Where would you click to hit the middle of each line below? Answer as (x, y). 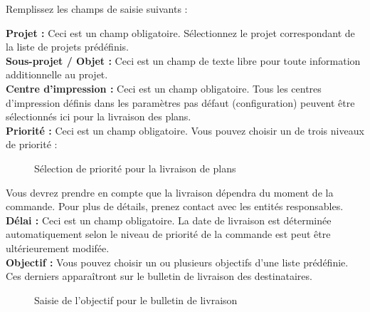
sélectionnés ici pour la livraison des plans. (99, 116)
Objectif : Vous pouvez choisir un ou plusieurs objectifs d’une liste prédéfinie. (177, 262)
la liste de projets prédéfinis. (67, 47)
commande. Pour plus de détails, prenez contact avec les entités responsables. (175, 206)
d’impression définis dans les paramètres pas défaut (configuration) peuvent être (180, 102)
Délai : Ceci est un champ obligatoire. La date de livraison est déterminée (169, 220)
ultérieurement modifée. (58, 248)
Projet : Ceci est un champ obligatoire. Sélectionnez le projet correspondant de (180, 32)
